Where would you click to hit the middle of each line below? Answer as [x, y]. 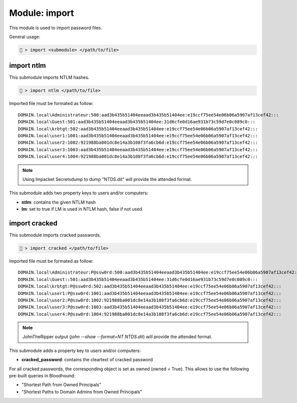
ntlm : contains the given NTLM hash [59, 202]
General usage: [25, 37]
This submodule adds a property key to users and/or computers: [75, 350]
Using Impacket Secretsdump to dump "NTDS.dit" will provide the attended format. [107, 179]
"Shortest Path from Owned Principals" [61, 385]
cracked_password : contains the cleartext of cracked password [87, 360]
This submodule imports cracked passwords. [55, 235]
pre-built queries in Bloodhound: [42, 376]
